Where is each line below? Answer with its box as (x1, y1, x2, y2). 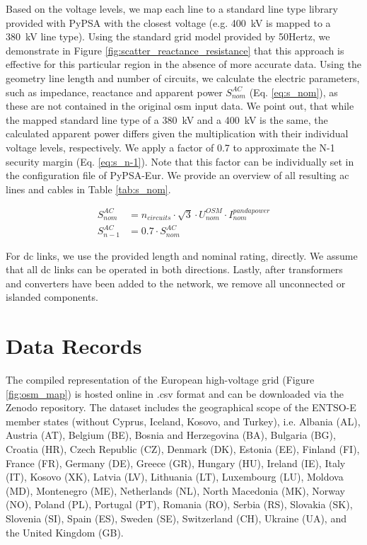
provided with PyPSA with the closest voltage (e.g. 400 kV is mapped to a (6, 15, 331, 30)
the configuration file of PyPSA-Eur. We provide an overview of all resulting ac (6, 168, 349, 183)
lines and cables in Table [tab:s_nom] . (6, 181, 171, 196)
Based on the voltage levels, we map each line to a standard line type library (6, 1, 338, 16)
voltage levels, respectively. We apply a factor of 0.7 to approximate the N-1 (6, 139, 335, 154)
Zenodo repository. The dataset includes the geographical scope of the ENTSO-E (6, 400, 356, 415)
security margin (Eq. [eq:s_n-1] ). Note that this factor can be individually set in (6, 154, 354, 168)
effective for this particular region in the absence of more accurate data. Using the (6, 57, 361, 71)
